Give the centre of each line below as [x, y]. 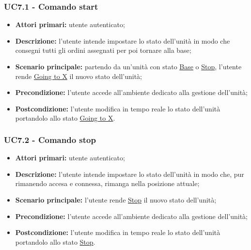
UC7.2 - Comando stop [50, 139]
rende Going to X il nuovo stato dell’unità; [78, 76]
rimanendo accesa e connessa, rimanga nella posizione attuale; [107, 183]
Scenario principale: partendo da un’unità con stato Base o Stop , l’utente [128, 66]
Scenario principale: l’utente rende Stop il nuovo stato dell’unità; [116, 199]
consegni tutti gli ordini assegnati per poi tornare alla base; [103, 50]
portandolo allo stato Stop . [55, 242]
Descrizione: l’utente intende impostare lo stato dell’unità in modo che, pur [130, 174]
